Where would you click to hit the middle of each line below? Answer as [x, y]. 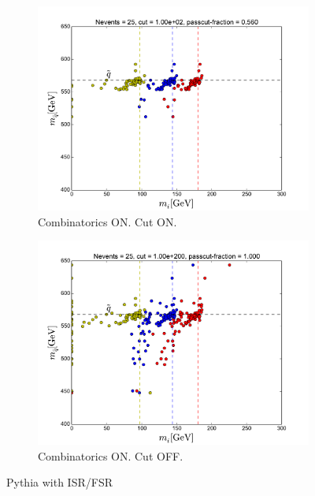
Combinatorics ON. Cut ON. [107, 221]
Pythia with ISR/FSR [59, 482]
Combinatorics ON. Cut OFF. [111, 455]
